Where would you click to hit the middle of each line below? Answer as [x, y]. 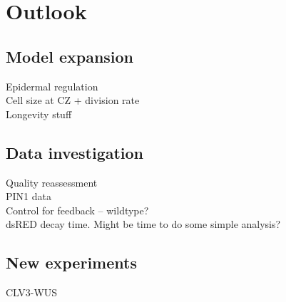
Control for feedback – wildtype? [77, 210]
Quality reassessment [52, 182]
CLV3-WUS [32, 292]
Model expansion [70, 56]
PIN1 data [29, 196]
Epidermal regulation [52, 86]
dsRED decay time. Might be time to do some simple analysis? [143, 224]
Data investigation [75, 152]
